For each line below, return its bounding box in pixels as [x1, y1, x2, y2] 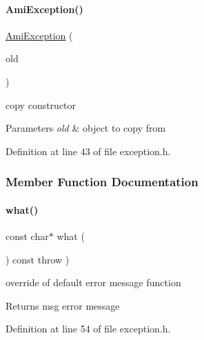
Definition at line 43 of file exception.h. [6, 143, 171, 158]
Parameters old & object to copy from [6, 121, 166, 135]
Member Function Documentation [6, 173, 198, 190]
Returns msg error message [6, 298, 120, 312]
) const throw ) [6, 252, 70, 266]
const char [6, 229, 49, 243]
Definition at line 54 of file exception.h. [6, 321, 171, 336]
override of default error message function [6, 275, 181, 290]
